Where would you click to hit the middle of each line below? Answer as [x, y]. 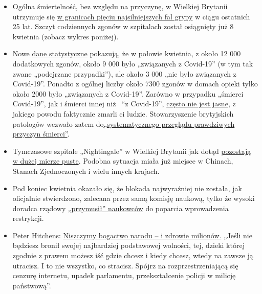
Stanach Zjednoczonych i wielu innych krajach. [86, 171]
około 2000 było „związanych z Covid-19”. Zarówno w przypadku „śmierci [128, 93]
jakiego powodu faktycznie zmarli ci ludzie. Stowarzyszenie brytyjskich [123, 113]
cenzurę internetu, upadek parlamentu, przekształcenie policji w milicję [124, 275]
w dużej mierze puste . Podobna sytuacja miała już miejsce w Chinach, [123, 161]
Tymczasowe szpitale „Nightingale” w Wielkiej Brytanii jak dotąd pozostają [132, 151]
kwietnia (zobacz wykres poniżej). [65, 36]
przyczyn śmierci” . [41, 134]
